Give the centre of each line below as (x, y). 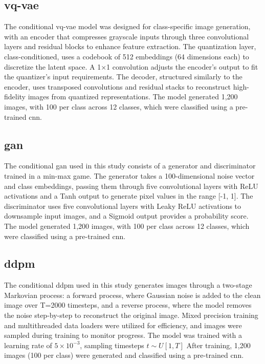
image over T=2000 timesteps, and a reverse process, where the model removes (128, 305)
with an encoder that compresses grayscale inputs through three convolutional (127, 36)
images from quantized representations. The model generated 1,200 (133, 97)
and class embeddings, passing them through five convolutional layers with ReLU (131, 186)
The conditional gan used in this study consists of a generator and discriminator (130, 166)
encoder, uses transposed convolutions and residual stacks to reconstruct (118, 86)
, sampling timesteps (112, 345)
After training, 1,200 (218, 345)
